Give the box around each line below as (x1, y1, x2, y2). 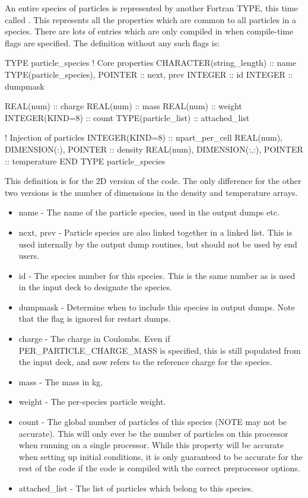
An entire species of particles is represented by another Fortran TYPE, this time (5, 2, 298, 14)
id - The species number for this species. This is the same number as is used (18, 269, 296, 281)
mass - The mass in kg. (18, 375, 103, 388)
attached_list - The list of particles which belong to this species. (18, 482, 253, 494)
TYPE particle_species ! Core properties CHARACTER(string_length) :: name (5, 56, 297, 69)
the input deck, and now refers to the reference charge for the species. (18, 356, 272, 368)
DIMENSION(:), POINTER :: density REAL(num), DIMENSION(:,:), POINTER (5, 142, 303, 155)
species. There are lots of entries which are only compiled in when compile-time (5, 25, 294, 37)
